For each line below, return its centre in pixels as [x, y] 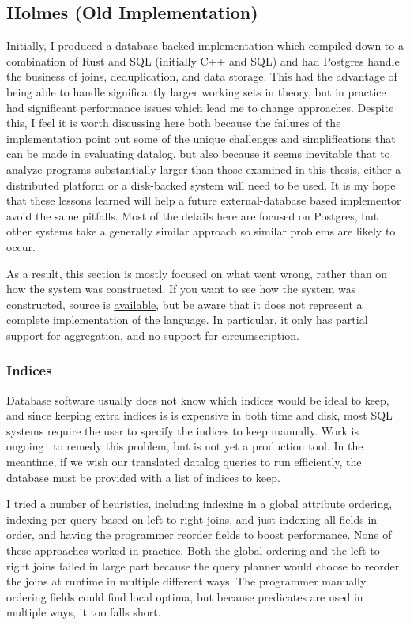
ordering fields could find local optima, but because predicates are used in [185, 596]
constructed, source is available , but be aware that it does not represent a [184, 304]
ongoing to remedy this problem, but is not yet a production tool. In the [185, 446]
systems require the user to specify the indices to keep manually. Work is [182, 430]
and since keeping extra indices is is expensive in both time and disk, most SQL [199, 415]
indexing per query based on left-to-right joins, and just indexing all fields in [192, 519]
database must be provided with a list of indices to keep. [143, 477]
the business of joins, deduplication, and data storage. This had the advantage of [202, 76]
